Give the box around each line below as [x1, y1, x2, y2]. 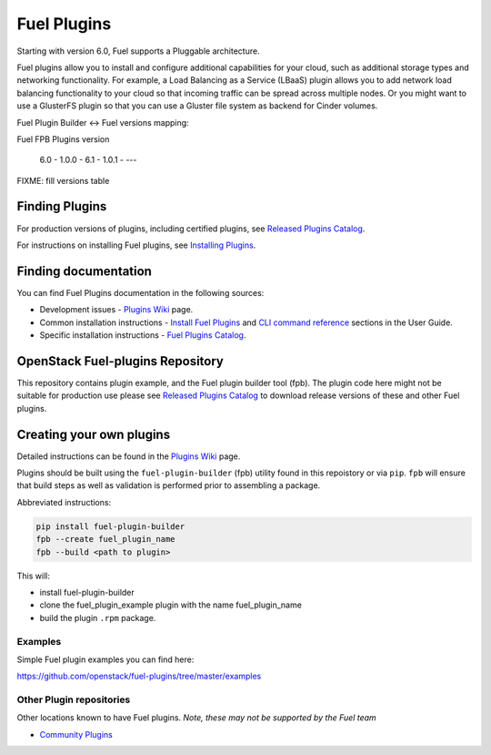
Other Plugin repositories [16, 693, 131, 706]
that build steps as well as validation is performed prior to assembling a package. [16, 480, 321, 491]
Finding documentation [16, 263, 152, 279]
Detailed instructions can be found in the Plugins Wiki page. [16, 451, 241, 462]
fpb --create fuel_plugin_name [35, 534, 176, 545]
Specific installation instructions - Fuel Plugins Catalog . [39, 330, 246, 341]
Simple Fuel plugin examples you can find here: [16, 654, 195, 665]
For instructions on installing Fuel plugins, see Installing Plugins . [16, 240, 256, 250]
